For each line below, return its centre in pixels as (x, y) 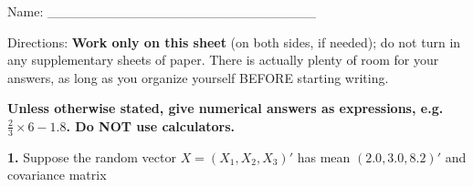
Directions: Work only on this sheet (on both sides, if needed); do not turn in (234, 42)
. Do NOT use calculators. (150, 125)
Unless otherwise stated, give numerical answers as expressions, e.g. (226, 108)
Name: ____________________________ (162, 11)
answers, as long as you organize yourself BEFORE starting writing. (198, 77)
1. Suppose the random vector (92, 156)
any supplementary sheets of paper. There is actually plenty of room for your (223, 60)
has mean (324, 156)
